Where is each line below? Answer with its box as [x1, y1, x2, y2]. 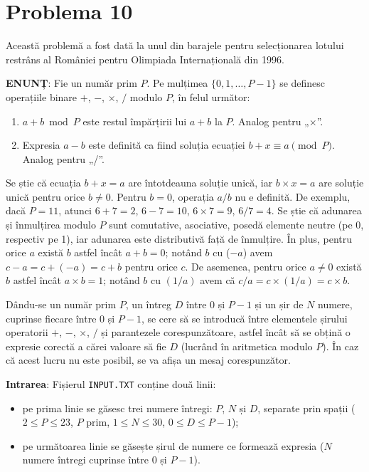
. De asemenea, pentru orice [185, 258, 306, 273]
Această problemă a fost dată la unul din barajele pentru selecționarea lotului [6, 38, 344, 53]
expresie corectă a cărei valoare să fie [6, 338, 166, 353]
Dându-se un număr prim [6, 297, 117, 312]
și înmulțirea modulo [6, 217, 96, 232]
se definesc [279, 75, 326, 90]
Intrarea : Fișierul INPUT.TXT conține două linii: [6, 377, 216, 391]
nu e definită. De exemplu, [235, 189, 351, 204]
